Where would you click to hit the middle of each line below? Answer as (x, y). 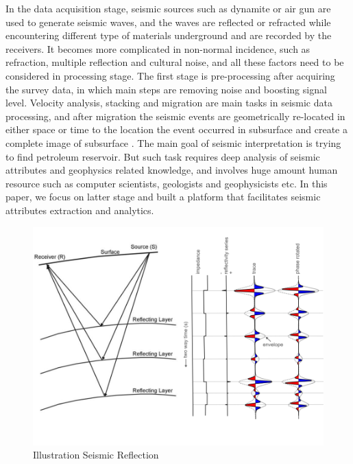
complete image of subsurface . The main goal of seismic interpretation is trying (173, 142)
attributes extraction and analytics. (80, 210)
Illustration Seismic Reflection (96, 455)
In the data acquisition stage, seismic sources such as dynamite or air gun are (168, 8)
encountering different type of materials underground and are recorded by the (169, 35)
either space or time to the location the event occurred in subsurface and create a (176, 129)
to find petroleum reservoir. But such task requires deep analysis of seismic (163, 156)
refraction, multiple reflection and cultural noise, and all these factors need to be (175, 62)
